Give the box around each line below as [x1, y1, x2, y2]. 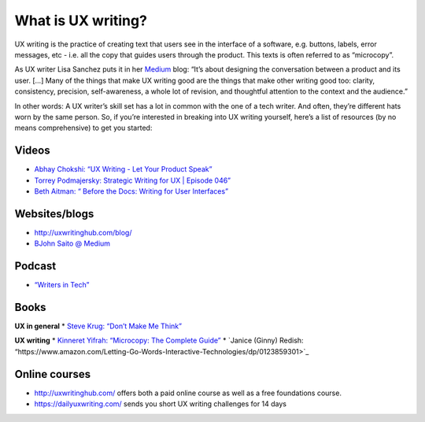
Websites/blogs [14, 207, 94, 220]
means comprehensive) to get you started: [14, 123, 153, 133]
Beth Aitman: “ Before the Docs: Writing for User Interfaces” [34, 186, 228, 196]
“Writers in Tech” [34, 280, 90, 290]
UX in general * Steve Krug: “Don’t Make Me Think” [14, 321, 183, 331]
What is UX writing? [14, 12, 147, 29]
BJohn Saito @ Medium [34, 239, 110, 248]
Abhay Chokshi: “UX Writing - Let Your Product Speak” [34, 165, 213, 174]
